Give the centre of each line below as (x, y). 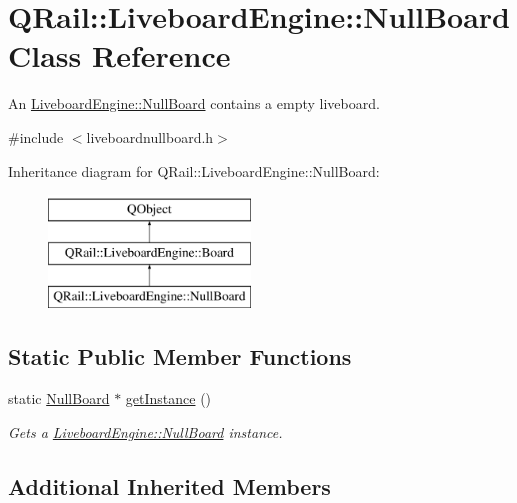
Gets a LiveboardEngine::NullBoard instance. (145, 431)
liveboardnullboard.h (150, 136)
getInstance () (168, 398)
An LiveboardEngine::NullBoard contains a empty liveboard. (194, 103)
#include (36, 136)
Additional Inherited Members (169, 485)
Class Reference (119, 55)
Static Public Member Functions (180, 356)
